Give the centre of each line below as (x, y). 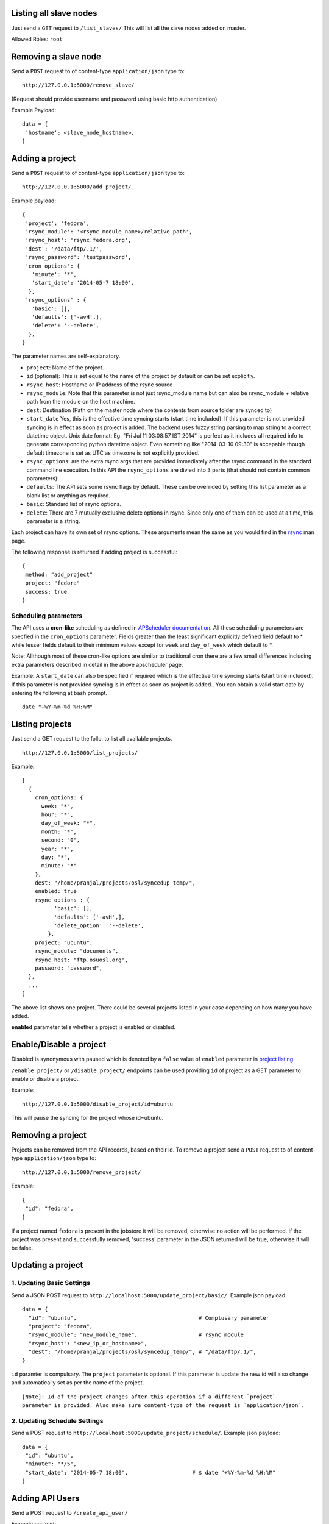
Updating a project (47, 1265)
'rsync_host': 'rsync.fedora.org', (78, 240)
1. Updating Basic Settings (51, 1283)
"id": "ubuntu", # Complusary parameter (149, 1318)
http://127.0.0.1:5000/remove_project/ (82, 1172)
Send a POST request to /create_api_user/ (69, 1513)
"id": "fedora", (49, 1209)
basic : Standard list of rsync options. (74, 504)
